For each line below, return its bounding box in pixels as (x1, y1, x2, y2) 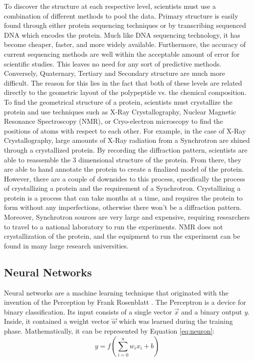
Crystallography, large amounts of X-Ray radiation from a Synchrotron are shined (4, 135, 250, 145)
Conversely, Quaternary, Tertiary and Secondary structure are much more (4, 68, 225, 78)
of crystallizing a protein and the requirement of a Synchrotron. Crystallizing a (4, 183, 241, 193)
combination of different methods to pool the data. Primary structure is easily (4, 10, 238, 21)
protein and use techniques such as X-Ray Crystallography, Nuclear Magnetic (4, 106, 236, 116)
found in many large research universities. (4, 240, 129, 250)
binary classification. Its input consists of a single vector (4, 306, 172, 316)
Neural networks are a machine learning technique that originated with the (4, 287, 229, 297)
